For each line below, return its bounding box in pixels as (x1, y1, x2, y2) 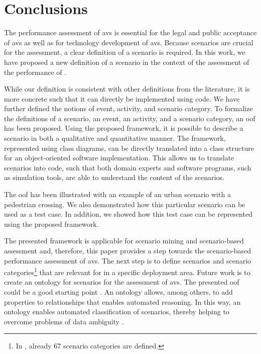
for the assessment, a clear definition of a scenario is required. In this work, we (4, 47, 245, 57)
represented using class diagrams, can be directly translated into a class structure (4, 142, 254, 153)
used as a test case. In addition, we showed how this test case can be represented (4, 209, 252, 219)
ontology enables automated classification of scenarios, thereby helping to (4, 306, 229, 317)
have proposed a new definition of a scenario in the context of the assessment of (4, 56, 249, 67)
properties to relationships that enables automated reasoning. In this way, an (4, 296, 241, 307)
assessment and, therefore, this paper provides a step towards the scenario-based (4, 245, 251, 255)
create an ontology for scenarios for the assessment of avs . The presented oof (4, 277, 239, 287)
